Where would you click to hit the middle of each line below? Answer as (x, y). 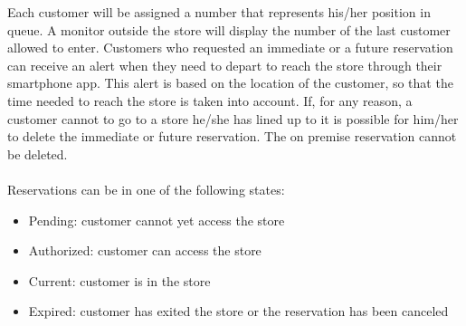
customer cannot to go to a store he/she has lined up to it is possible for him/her (233, 118)
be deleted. (38, 153)
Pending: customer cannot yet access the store (157, 220)
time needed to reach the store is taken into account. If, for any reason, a (210, 100)
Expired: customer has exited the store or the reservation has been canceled (238, 311)
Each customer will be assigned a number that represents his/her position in (219, 12)
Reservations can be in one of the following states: (146, 189)
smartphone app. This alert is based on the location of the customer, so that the (230, 83)
